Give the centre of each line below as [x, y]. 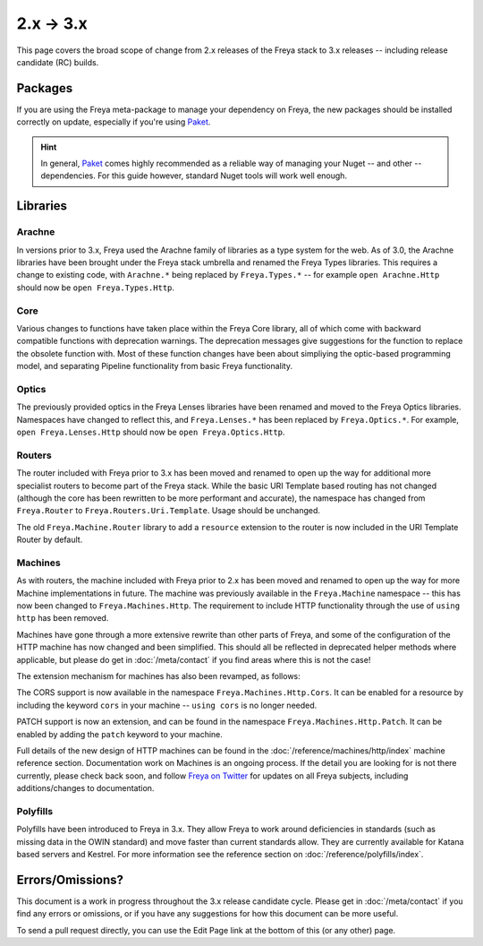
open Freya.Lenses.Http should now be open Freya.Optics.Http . [151, 432]
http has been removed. [63, 618]
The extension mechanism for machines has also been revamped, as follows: [159, 675]
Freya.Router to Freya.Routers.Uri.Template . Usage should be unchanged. [169, 511]
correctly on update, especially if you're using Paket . [114, 122]
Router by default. [50, 540]
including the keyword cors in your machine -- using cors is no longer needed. [167, 705]
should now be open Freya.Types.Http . [95, 288]
